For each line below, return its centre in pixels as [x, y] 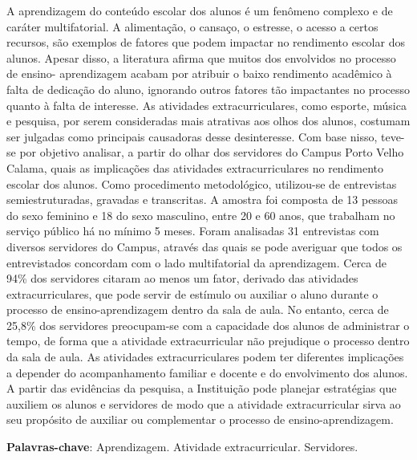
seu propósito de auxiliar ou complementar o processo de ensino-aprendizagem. [200, 419]
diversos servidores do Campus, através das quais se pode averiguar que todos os [204, 246]
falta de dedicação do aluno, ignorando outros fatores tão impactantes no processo [208, 89]
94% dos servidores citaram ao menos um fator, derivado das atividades [182, 278]
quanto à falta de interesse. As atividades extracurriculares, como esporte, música [206, 105]
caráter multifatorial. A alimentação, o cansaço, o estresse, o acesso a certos [192, 26]
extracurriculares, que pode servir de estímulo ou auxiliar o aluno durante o [192, 293]
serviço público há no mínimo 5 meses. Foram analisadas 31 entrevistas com [193, 231]
